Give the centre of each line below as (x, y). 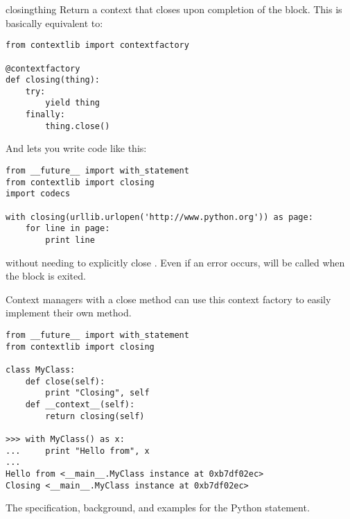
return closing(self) (95, 416)
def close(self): (65, 381)
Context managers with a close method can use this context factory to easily (168, 299)
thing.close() (78, 126)
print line (70, 240)
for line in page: (68, 229)
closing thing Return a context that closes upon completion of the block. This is (174, 9)
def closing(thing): (53, 80)
